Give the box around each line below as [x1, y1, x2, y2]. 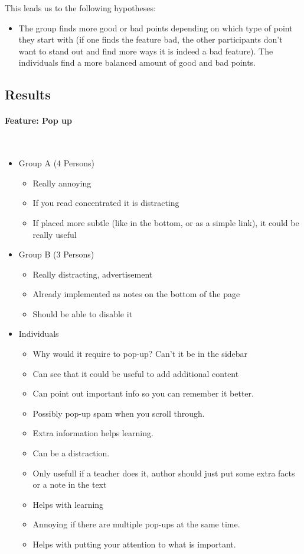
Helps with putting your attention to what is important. [32, 538, 236, 550]
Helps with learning [32, 498, 104, 510]
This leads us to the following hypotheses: [5, 2, 156, 14]
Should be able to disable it [32, 307, 133, 320]
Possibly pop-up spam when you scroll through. [32, 407, 205, 419]
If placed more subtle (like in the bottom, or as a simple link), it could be [32, 216, 299, 228]
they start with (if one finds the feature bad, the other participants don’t [18, 33, 283, 46]
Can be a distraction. [32, 447, 110, 459]
